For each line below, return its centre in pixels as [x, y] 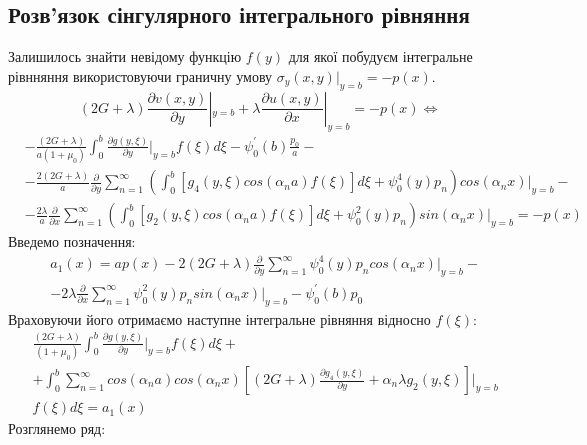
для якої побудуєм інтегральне [380, 56]
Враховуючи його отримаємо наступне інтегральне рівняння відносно [219, 318]
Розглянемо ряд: [57, 428]
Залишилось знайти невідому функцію [125, 56]
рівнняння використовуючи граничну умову [140, 75]
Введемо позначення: [72, 241]
